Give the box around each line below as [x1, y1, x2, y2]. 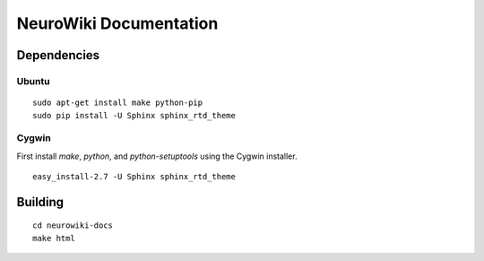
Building [16, 194, 65, 210]
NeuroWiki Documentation [16, 13, 219, 33]
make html [32, 233, 75, 243]
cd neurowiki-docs [32, 221, 114, 231]
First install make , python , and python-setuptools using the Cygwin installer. [16, 151, 298, 161]
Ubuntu [16, 74, 50, 87]
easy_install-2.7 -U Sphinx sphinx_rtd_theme [32, 171, 237, 182]
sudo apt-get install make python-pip [32, 98, 203, 108]
